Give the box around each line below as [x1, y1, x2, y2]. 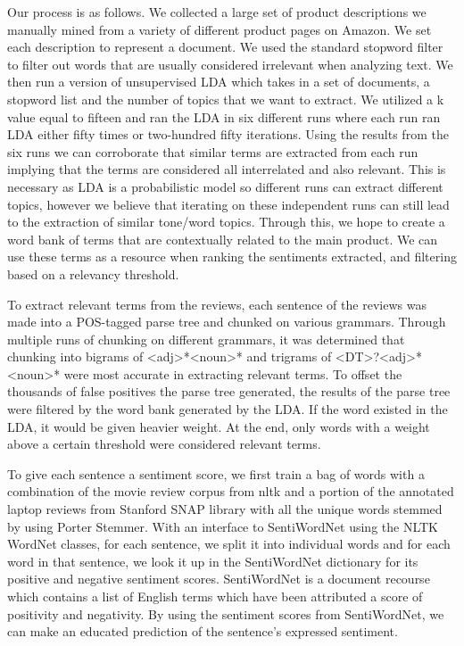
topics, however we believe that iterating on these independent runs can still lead [7, 195, 450, 213]
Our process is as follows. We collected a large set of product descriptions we [7, 3, 427, 21]
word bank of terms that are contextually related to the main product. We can [7, 229, 438, 248]
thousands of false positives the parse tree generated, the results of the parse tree [7, 382, 451, 401]
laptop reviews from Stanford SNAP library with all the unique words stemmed [7, 500, 443, 518]
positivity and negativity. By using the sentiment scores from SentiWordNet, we [7, 604, 444, 623]
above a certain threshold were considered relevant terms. [7, 435, 321, 453]
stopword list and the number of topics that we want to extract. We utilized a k [7, 89, 444, 108]
